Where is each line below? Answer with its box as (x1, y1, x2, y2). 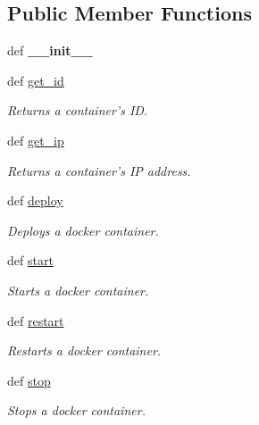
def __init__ (7, 41, 93, 60)
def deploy (7, 191, 63, 210)
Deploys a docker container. (7, 221, 159, 239)
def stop (7, 371, 51, 389)
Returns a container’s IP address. (7, 161, 191, 179)
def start (7, 251, 54, 270)
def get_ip (7, 130, 64, 149)
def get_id (7, 71, 64, 89)
